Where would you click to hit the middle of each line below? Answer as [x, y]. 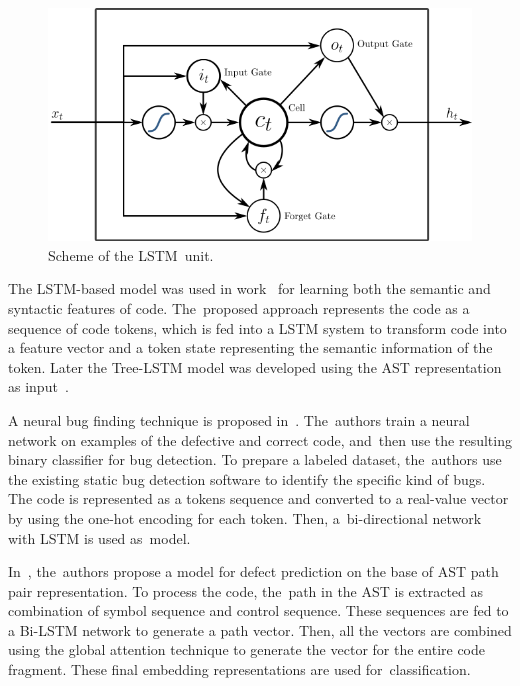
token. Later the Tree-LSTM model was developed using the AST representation [255, 366]
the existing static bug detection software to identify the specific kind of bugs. [247, 478]
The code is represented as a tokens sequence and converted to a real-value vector [258, 498]
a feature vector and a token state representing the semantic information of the [250, 347]
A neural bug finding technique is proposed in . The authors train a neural [239, 419]
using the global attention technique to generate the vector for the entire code [246, 649]
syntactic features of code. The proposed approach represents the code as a [239, 307]
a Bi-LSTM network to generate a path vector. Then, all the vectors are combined [260, 629]
